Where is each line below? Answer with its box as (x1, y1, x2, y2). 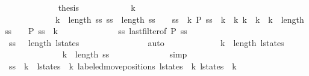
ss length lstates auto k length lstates (8, 36, 284, 48)
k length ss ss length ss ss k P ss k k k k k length (55, 13, 304, 25)
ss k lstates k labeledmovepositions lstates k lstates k (8, 59, 237, 72)
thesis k (58, 1, 136, 13)
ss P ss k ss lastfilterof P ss (5, 25, 187, 37)
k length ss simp (62, 48, 187, 60)
